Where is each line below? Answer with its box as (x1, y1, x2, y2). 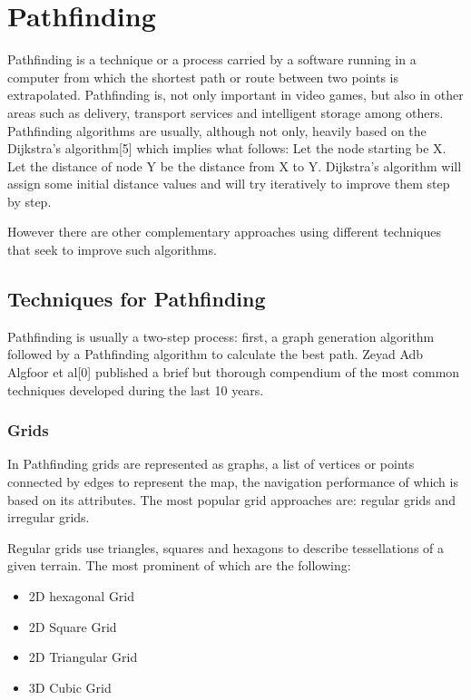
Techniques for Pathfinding (7, 285, 266, 313)
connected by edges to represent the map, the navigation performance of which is (7, 472, 458, 491)
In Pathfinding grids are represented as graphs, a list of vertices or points (7, 454, 415, 473)
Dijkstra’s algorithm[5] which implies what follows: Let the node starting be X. (7, 139, 446, 158)
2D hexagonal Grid (28, 587, 135, 606)
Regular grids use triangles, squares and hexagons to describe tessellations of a (7, 538, 445, 557)
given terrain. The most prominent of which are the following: (7, 556, 351, 575)
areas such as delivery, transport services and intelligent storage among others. (7, 102, 444, 122)
